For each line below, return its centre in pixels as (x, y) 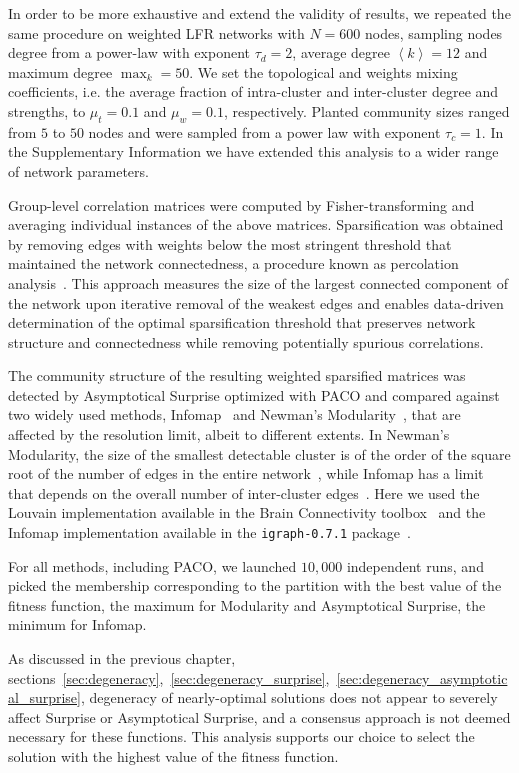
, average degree (341, 52)
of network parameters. (78, 170)
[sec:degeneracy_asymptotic (422, 677)
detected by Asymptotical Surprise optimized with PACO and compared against (254, 394)
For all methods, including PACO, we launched (152, 565)
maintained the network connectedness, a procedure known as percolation (233, 263)
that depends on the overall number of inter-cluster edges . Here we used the (244, 492)
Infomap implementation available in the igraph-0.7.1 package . (209, 532)
